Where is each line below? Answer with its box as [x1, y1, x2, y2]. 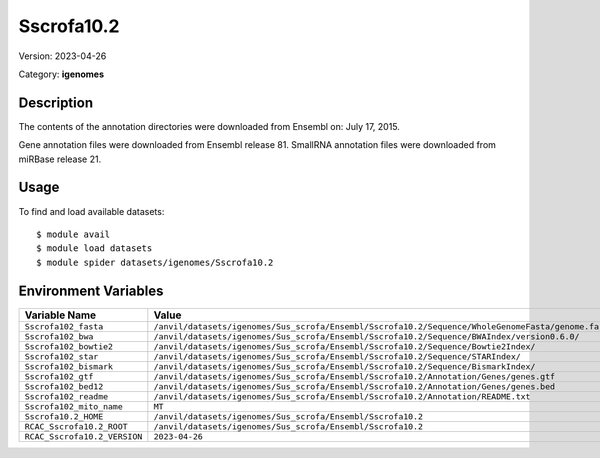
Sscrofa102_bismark [24, 361, 114, 372]
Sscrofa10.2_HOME [24, 411, 104, 422]
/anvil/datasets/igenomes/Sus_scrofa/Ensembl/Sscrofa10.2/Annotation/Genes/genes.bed [153, 381, 555, 392]
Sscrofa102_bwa [24, 331, 94, 342]
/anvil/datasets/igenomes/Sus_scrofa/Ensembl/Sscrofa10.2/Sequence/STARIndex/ [153, 351, 522, 362]
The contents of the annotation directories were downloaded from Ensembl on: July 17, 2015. [18, 120, 400, 132]
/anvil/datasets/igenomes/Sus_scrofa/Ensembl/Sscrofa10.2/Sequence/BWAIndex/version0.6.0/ [153, 331, 580, 342]
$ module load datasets [36, 243, 153, 254]
